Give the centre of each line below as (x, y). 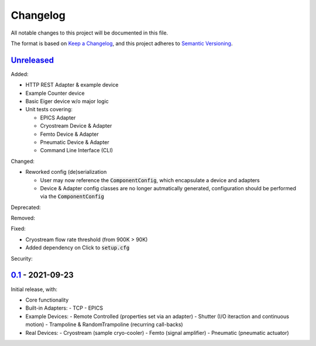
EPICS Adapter (58, 118)
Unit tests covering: (49, 109)
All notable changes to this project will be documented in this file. (90, 33)
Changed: (23, 161)
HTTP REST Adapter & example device (72, 85)
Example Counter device (55, 93)
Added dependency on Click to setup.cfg (78, 248)
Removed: (23, 218)
